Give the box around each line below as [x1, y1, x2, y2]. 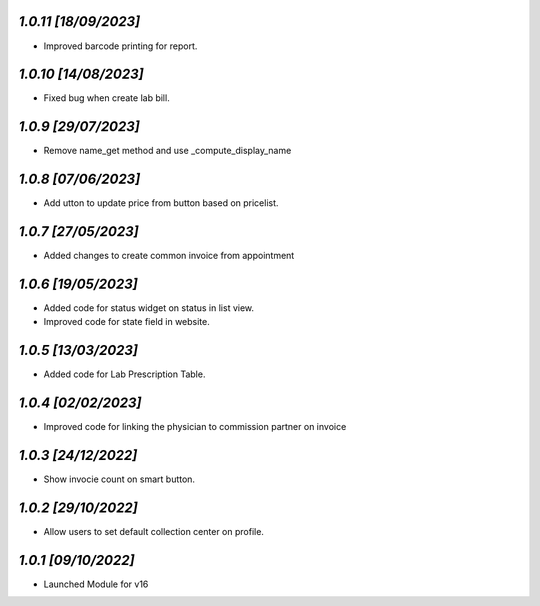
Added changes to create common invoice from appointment [43, 250, 295, 262]
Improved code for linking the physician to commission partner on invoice [43, 421, 347, 433]
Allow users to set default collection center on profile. [43, 526, 265, 538]
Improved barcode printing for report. [43, 40, 198, 52]
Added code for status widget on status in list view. [43, 302, 255, 314]
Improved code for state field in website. [43, 316, 210, 328]
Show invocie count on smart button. [43, 473, 195, 485]
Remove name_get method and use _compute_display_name [43, 145, 292, 157]
